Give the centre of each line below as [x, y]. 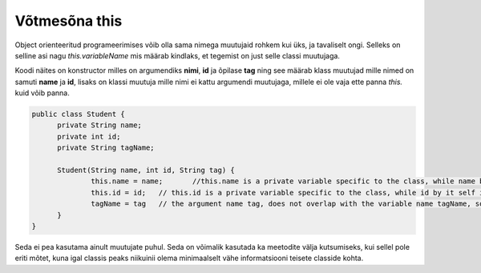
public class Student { [79, 114]
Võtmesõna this [69, 21]
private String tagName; [106, 148]
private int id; [89, 136]
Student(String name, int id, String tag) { [146, 171]
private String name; [99, 125]
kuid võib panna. [42, 93]
